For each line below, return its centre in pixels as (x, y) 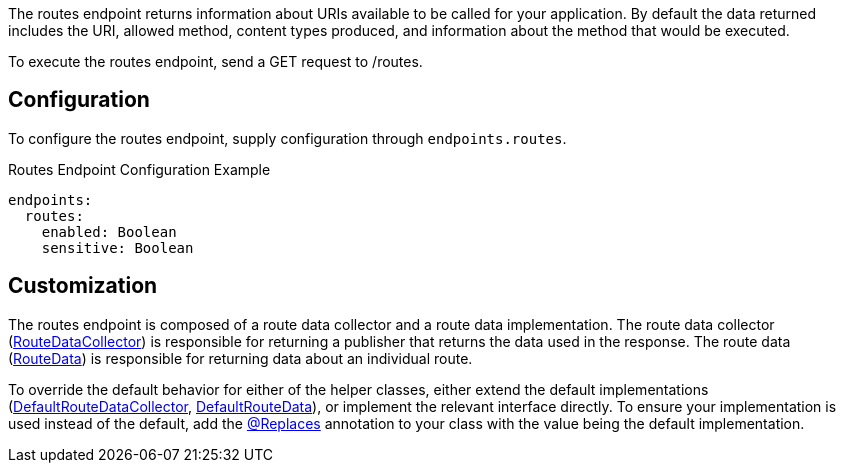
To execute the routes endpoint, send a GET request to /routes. (215, 61)
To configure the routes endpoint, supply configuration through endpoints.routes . (287, 138)
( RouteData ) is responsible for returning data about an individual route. (240, 358)
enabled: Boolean (109, 231)
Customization (83, 286)
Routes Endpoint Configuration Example (139, 169)
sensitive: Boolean (117, 247)
